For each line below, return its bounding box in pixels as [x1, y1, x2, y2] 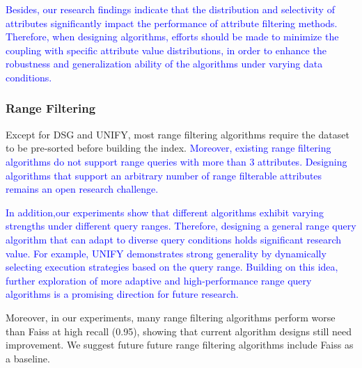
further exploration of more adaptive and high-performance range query [6, 273, 312, 287]
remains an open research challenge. [6, 182, 159, 196]
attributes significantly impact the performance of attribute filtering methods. [6, 15, 338, 30]
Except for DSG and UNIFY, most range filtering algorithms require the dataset [6, 127, 349, 141]
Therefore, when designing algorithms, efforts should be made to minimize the [6, 29, 339, 44]
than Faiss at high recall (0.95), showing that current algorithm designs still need [6, 323, 352, 338]
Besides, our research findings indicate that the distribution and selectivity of [6, 2, 335, 16]
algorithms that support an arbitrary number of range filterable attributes [6, 168, 322, 182]
